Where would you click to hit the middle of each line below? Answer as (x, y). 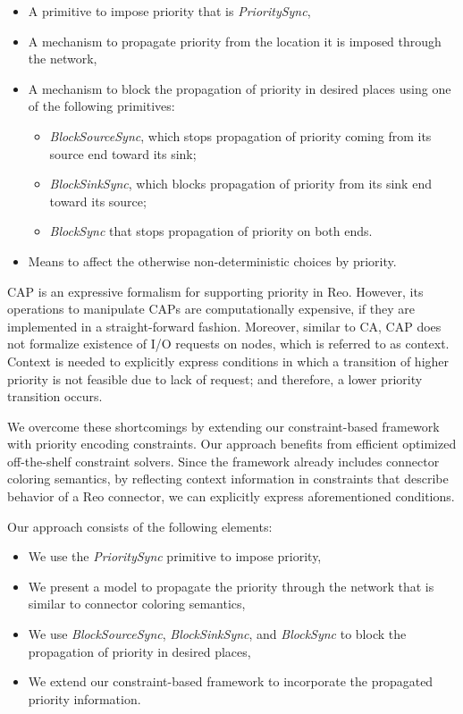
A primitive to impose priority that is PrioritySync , (169, 11)
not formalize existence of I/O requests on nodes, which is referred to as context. (228, 344)
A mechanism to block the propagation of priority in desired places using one (240, 88)
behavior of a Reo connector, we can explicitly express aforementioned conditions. (231, 496)
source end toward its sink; (123, 153)
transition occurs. (55, 396)
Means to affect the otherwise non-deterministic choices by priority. (212, 260)
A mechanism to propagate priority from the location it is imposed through (235, 41)
